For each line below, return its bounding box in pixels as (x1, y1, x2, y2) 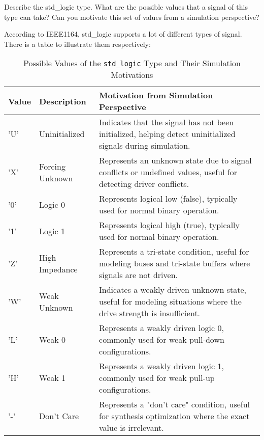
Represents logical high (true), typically (99, 219, 240, 231)
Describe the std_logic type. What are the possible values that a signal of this (4, 2, 248, 12)
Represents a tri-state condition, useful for (99, 245, 249, 258)
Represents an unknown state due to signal (99, 154, 252, 167)
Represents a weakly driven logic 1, (99, 360, 224, 372)
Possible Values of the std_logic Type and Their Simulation (23, 57, 241, 69)
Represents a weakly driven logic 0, (99, 322, 224, 334)
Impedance (39, 263, 78, 275)
